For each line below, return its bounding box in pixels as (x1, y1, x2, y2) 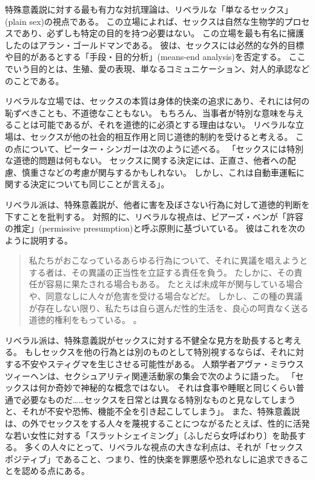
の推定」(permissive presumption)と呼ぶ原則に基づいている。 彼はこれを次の (5, 222, 305, 235)
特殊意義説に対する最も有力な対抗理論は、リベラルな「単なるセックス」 (5, 3, 293, 15)
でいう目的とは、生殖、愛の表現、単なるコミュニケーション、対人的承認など (5, 62, 310, 75)
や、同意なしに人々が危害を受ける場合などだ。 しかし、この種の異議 (28, 290, 303, 302)
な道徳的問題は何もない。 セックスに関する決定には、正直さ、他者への (5, 154, 288, 167)
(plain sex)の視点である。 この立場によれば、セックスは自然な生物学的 (5, 15, 285, 27)
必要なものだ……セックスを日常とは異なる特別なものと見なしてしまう (21, 393, 296, 405)
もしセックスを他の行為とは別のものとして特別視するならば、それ (24, 345, 287, 358)
